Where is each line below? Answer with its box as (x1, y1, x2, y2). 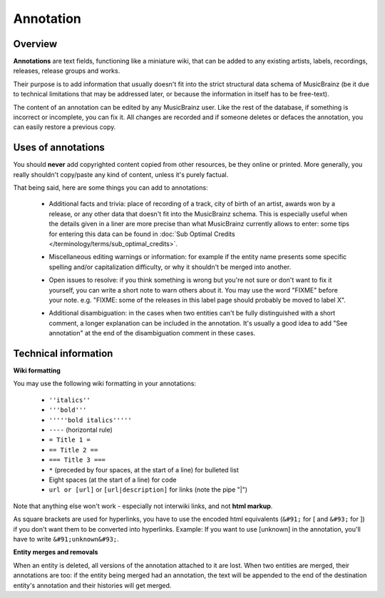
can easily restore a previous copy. (13, 123, 116, 131)
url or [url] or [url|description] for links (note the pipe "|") (48, 485, 248, 494)
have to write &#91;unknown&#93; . (13, 534, 119, 543)
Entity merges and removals (13, 548, 98, 557)
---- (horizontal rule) (48, 425, 113, 435)
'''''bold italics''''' (48, 416, 132, 424)
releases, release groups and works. (13, 66, 120, 75)
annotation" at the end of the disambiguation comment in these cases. (48, 329, 256, 338)
